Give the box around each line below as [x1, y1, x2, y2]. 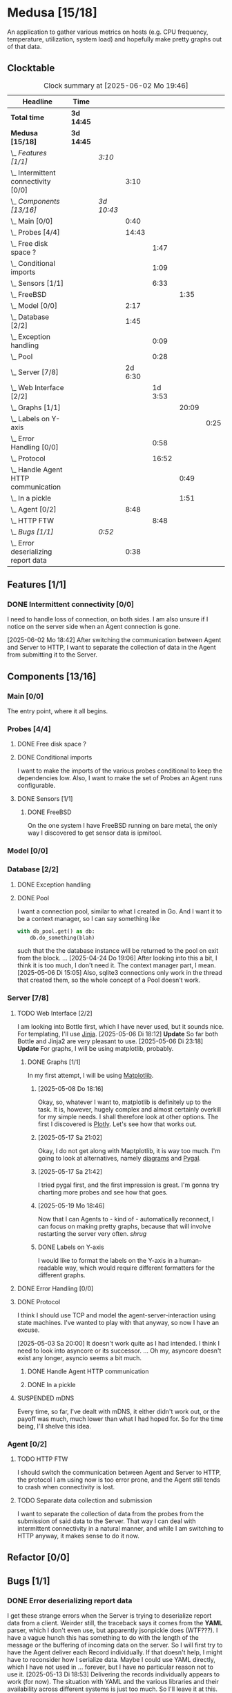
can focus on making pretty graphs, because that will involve [37, 1222, 211, 1230]
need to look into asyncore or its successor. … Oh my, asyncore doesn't [17, 1346, 222, 1355]
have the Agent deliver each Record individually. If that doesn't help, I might [7, 1648, 223, 1656]
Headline [22, 97, 53, 106]
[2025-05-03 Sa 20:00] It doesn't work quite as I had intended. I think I [17, 1339, 220, 1347]
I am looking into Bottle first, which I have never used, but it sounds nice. [17, 1022, 224, 1030]
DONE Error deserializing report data [7, 1596, 133, 1605]
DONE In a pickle [27, 1380, 76, 1389]
